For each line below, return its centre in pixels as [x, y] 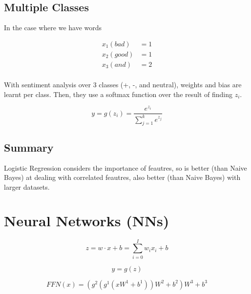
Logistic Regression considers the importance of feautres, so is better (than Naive [125, 167]
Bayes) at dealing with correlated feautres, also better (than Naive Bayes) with [122, 177]
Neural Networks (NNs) [87, 220]
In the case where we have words [53, 28]
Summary [29, 147]
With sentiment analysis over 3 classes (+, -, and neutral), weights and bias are [123, 84]
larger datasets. [27, 186]
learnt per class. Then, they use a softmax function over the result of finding [118, 94]
